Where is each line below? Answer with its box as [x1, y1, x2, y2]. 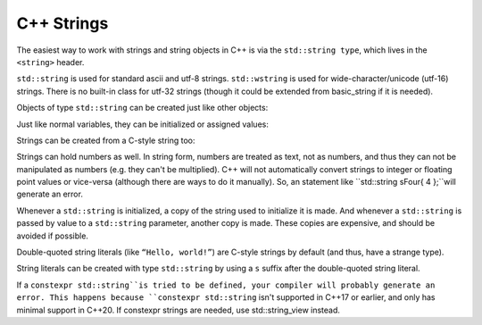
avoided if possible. [16, 230, 89, 241]
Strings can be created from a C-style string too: [16, 135, 195, 146]
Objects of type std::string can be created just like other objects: [16, 103, 269, 113]
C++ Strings [16, 13, 109, 33]
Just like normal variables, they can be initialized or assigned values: [16, 119, 270, 129]
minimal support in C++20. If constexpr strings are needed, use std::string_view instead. [16, 304, 341, 315]
